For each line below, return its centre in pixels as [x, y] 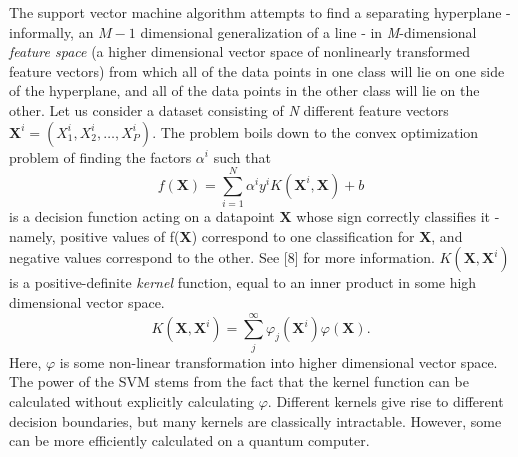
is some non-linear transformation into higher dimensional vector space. [278, 361]
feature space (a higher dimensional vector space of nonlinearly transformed [239, 51]
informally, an [51, 31]
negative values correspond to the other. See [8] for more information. [222, 257]
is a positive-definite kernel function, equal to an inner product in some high [243, 282]
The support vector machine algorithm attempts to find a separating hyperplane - [260, 12]
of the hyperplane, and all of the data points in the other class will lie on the [244, 90]
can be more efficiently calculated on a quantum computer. [189, 440]
